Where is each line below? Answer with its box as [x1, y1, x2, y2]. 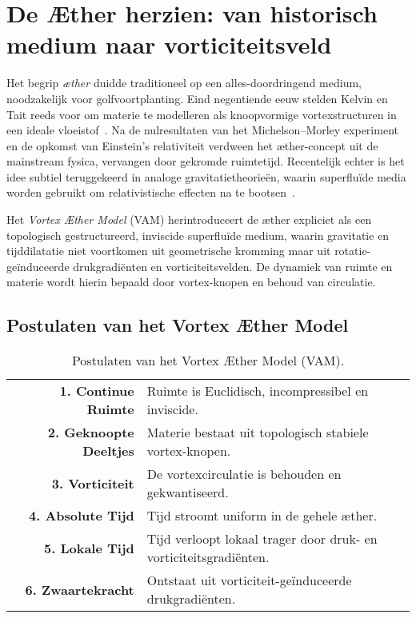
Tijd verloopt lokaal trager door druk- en [146, 529, 378, 548]
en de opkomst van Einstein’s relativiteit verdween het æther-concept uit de [6, 137, 378, 154]
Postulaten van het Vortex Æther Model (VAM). [71, 351, 345, 370]
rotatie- [334, 242, 371, 259]
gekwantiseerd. [146, 483, 229, 502]
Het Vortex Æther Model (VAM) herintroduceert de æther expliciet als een [6, 211, 372, 228]
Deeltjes [82, 441, 134, 461]
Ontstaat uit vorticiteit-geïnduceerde [146, 571, 352, 590]
